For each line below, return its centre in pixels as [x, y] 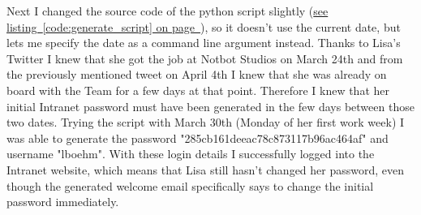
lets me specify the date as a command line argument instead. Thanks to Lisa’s [204, 43]
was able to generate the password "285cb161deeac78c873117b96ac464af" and [198, 138]
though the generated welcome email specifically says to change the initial [190, 185]
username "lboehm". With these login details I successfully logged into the [191, 154]
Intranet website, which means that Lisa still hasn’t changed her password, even [206, 169]
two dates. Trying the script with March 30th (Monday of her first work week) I [206, 122]
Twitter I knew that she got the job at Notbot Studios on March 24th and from [205, 58]
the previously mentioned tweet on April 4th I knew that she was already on [197, 74]
